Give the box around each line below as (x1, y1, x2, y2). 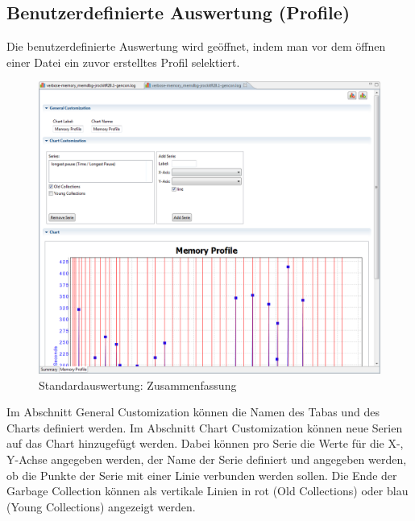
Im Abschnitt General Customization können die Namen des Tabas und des (6, 403, 380, 420)
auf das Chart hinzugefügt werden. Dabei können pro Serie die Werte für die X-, (6, 435, 404, 452)
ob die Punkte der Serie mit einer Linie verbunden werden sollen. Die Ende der (6, 466, 397, 483)
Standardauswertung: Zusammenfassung (39, 376, 237, 393)
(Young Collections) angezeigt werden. (6, 498, 196, 515)
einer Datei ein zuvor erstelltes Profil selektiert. (6, 53, 240, 70)
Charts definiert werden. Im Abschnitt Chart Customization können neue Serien (6, 419, 403, 436)
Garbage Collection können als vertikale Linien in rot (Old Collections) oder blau (6, 482, 409, 499)
